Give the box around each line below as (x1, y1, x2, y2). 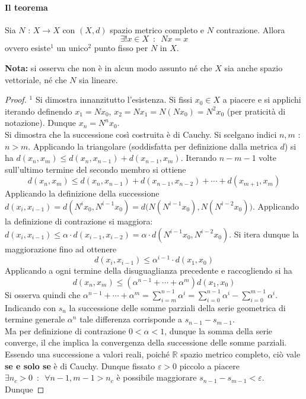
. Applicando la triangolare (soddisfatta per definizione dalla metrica (28, 140, 278, 152)
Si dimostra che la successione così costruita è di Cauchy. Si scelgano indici (5, 128, 277, 140)
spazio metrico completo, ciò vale (180, 347, 301, 360)
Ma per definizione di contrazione (5, 324, 126, 337)
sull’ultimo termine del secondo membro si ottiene (5, 163, 186, 175)
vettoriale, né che (5, 73, 67, 85)
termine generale (5, 313, 65, 325)
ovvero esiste (5, 42, 51, 54)
